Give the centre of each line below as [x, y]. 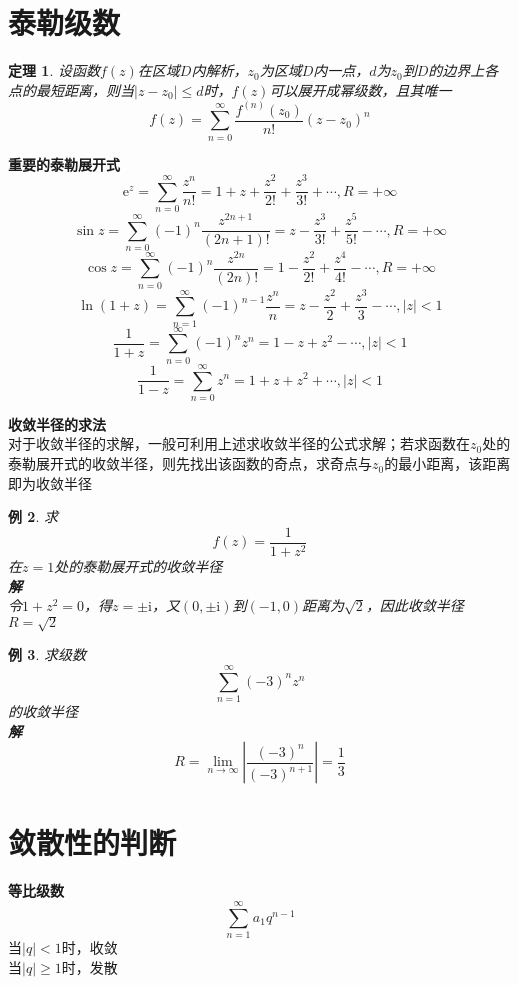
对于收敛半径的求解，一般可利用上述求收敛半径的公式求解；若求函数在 [239, 443]
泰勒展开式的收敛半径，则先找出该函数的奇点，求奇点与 [190, 463]
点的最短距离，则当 [71, 89]
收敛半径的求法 [57, 423]
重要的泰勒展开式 [64, 163]
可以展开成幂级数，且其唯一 [360, 89]
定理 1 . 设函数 [54, 70]
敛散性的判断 [92, 842]
